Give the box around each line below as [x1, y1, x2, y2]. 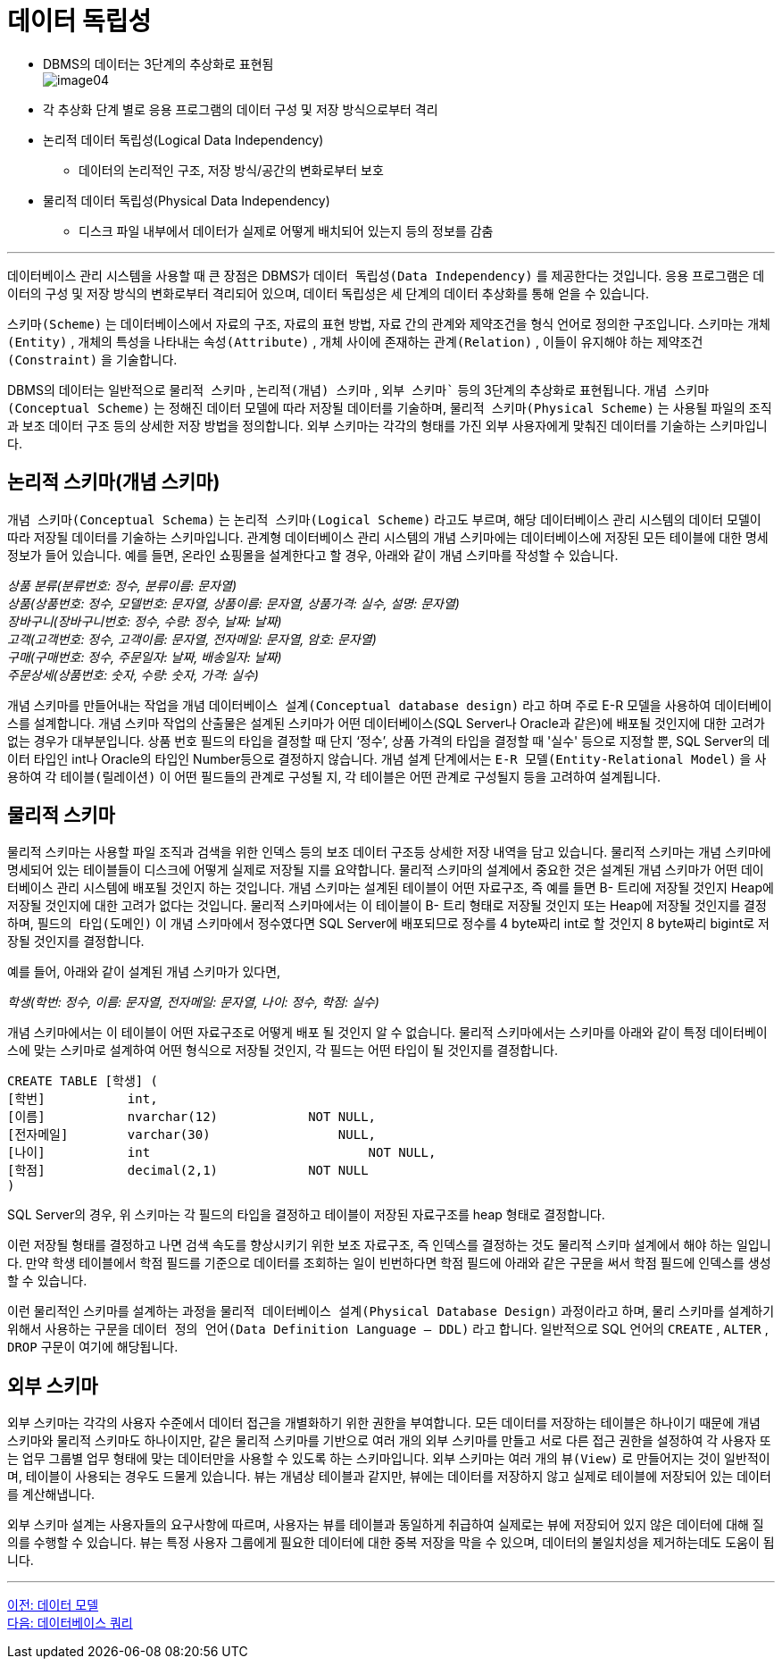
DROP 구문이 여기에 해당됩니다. [7, 1339, 179, 1355]
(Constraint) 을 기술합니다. [7, 351, 178, 367]
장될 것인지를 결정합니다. [7, 933, 145, 950]
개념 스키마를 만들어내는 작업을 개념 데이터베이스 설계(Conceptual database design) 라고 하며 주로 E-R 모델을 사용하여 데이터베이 [7, 697, 772, 713]
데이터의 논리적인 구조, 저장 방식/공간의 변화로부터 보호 [79, 162, 384, 178]
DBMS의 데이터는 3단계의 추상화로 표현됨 [43, 55, 274, 71]
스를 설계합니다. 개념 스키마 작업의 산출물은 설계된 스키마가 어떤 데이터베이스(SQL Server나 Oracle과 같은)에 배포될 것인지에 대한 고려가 [7, 715, 765, 731]
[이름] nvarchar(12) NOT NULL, [7, 1109, 377, 1125]
